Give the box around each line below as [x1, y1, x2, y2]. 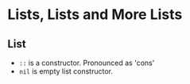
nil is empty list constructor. [18, 67, 113, 76]
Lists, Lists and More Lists [7, 6, 183, 24]
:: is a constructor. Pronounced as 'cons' [18, 58, 155, 67]
